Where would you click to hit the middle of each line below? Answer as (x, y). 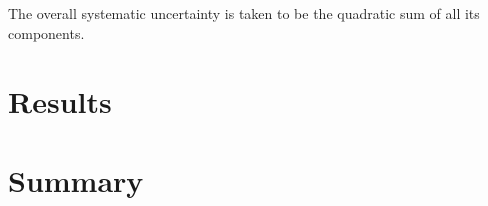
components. (46, 32)
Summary (76, 179)
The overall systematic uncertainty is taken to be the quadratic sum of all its (244, 13)
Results (60, 101)
